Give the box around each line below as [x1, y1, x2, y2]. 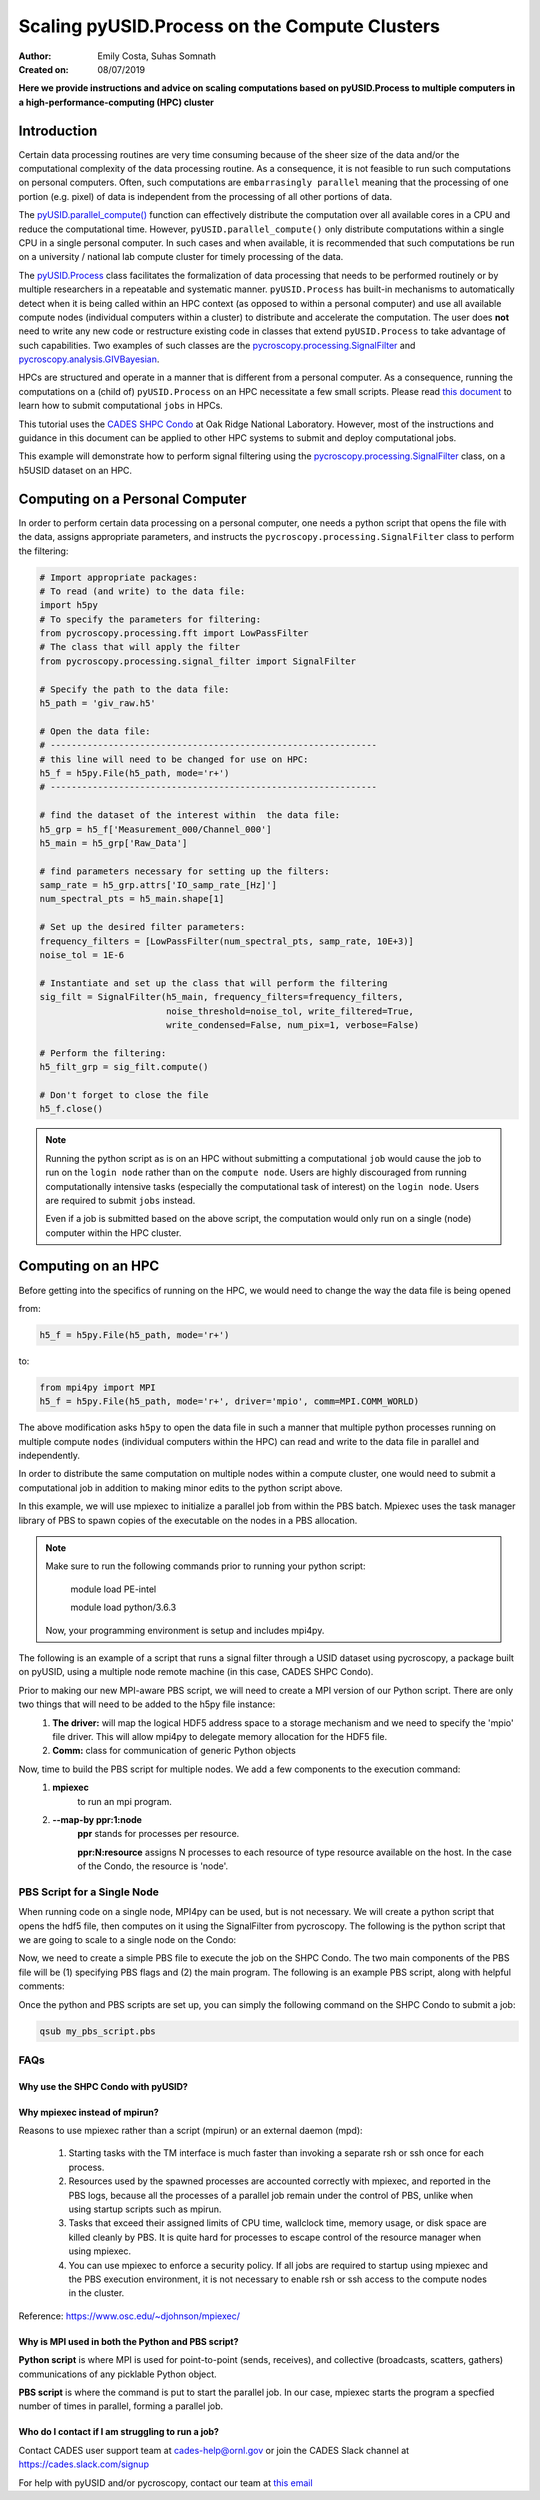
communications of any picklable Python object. [18, 2368, 217, 2380]
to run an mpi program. [77, 1795, 172, 1807]
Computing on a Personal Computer [18, 490, 247, 507]
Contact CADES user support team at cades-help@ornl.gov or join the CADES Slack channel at [18, 2444, 410, 2456]
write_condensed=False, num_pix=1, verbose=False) [165, 1020, 420, 1030]
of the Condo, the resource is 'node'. [77, 1860, 229, 1872]
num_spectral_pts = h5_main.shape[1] [39, 893, 225, 905]
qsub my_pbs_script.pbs [39, 2025, 157, 2037]
